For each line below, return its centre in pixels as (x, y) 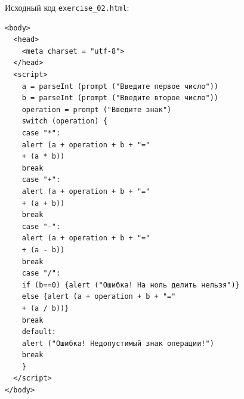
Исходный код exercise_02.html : (67, 7)
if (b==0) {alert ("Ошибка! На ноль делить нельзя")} (131, 285)
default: (39, 332)
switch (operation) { (64, 121)
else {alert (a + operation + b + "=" (99, 297)
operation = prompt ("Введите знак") (97, 109)
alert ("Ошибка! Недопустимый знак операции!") (118, 343)
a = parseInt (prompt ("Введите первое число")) (120, 86)
